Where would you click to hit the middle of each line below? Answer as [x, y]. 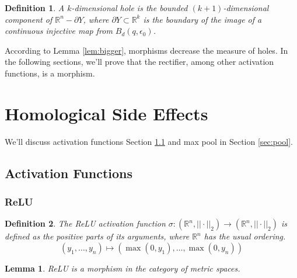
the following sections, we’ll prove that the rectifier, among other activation [139, 62]
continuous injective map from [59, 31]
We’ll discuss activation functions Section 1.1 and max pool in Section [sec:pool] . [149, 141]
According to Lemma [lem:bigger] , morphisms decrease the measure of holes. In [146, 50]
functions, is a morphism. [50, 73]
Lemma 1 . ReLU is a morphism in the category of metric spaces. [123, 268]
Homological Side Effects [106, 113]
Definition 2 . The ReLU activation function [85, 223]
